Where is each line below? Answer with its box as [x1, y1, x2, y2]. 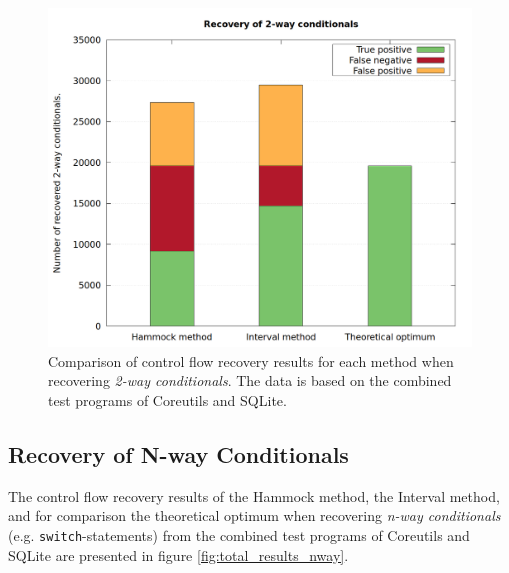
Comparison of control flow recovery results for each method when [48, 350, 454, 371]
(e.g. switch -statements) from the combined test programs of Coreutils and [8, 524, 470, 545]
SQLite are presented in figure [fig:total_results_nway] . [8, 544, 349, 565]
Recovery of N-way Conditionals [8, 438, 349, 469]
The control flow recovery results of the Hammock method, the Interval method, [8, 485, 500, 506]
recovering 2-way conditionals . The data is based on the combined [48, 370, 452, 391]
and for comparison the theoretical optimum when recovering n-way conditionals [8, 505, 501, 526]
